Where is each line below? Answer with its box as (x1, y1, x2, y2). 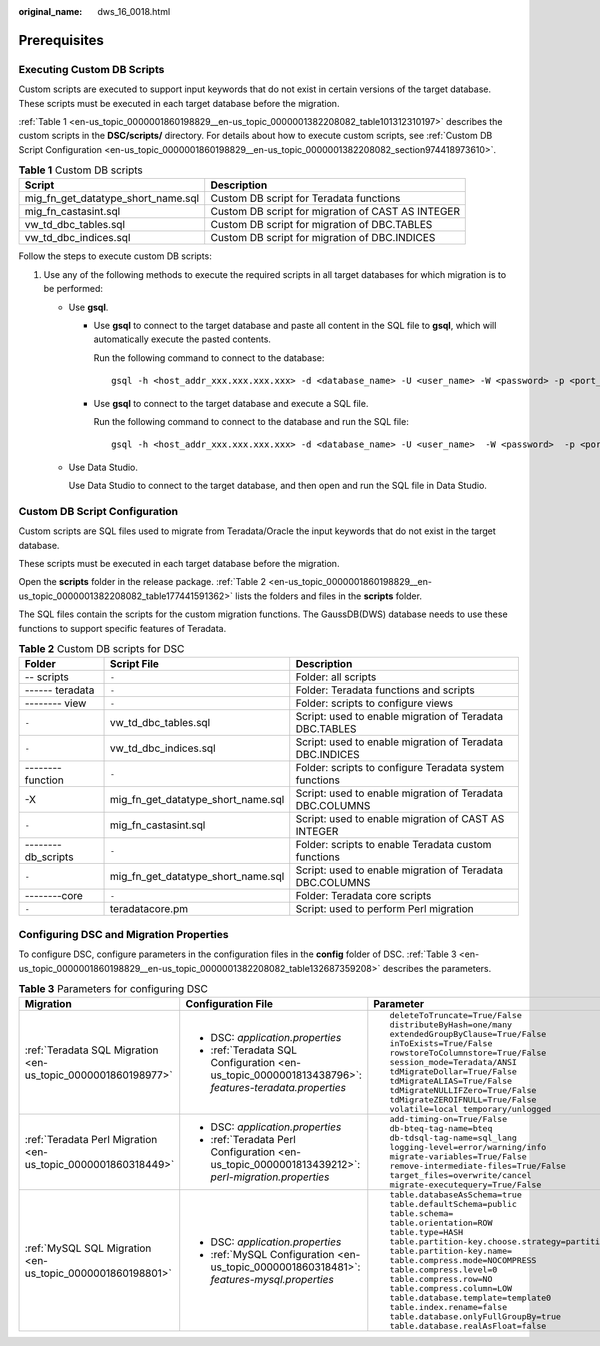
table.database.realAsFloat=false (389, 1321, 547, 1332)
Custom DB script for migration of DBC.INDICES (210, 231, 436, 245)
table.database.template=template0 (389, 1293, 552, 1304)
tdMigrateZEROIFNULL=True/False (389, 1095, 537, 1105)
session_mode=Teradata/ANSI (389, 1057, 517, 1068)
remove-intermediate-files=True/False (389, 1161, 567, 1172)
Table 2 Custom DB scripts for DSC (18, 642, 185, 656)
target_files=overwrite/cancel (389, 1170, 532, 1181)
